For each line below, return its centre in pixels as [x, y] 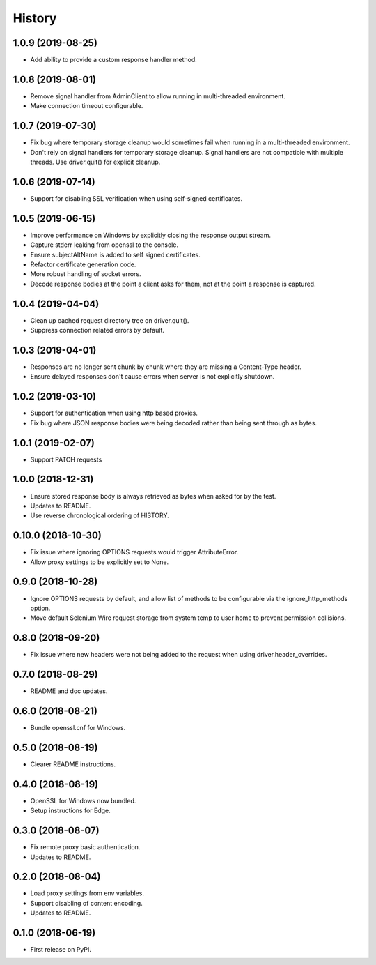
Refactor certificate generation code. [83, 264]
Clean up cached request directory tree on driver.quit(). [110, 320]
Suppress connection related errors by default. [97, 330]
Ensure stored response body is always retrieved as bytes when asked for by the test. [153, 496]
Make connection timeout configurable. [87, 106]
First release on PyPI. [61, 950]
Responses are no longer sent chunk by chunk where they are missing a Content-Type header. [166, 367]
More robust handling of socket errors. [86, 274]
